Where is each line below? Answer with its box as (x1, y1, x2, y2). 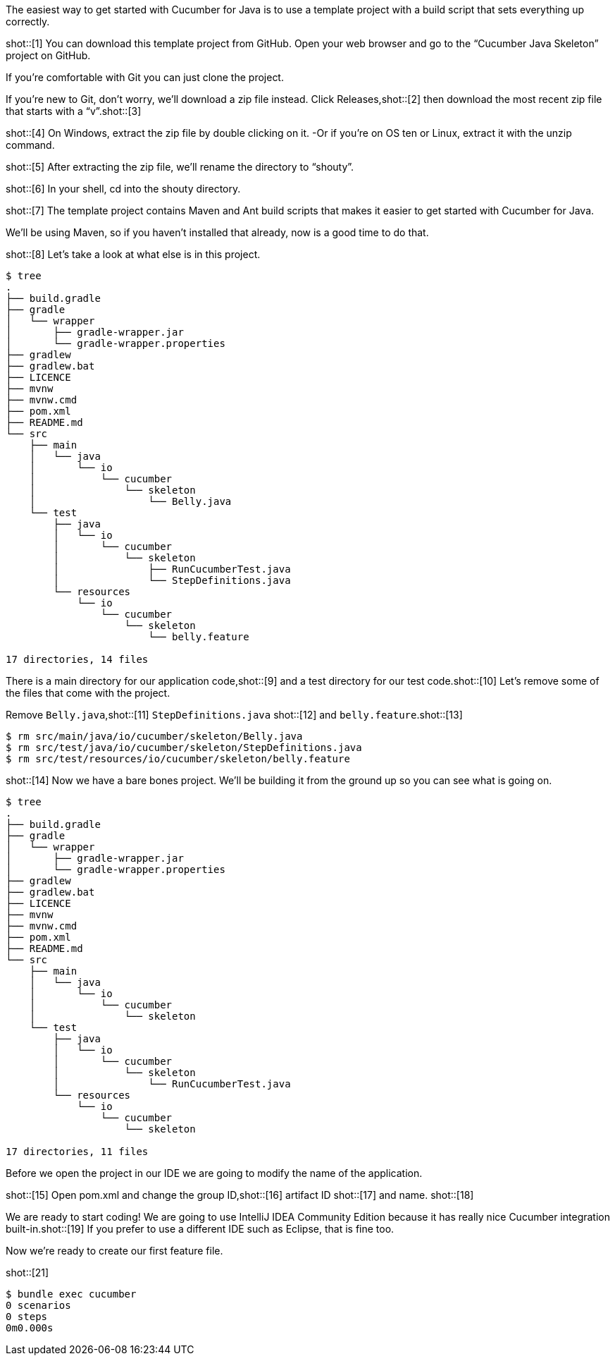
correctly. (6, 16, 50, 28)
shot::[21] (6, 1267, 49, 1278)
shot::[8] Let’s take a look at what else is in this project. (6, 248, 261, 260)
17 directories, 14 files (6, 654, 149, 665)
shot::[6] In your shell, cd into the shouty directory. (6, 183, 241, 195)
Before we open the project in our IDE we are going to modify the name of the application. (6, 1167, 423, 1179)
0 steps (6, 1311, 48, 1322)
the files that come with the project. (6, 687, 170, 699)
